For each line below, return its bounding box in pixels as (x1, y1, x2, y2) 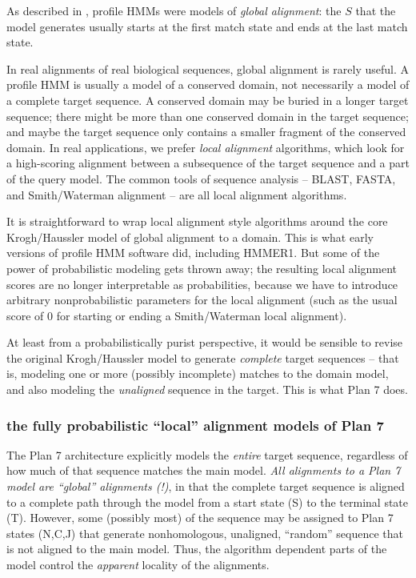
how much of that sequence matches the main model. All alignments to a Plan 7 (6, 462, 401, 479)
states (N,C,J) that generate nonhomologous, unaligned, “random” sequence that (6, 524, 404, 541)
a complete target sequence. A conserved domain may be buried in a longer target (6, 91, 409, 108)
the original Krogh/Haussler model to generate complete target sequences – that (6, 349, 399, 366)
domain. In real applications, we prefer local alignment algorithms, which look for (6, 138, 405, 155)
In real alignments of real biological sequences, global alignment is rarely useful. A (6, 60, 409, 77)
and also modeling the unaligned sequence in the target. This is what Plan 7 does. (6, 381, 408, 398)
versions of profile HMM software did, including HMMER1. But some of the (6, 244, 380, 261)
